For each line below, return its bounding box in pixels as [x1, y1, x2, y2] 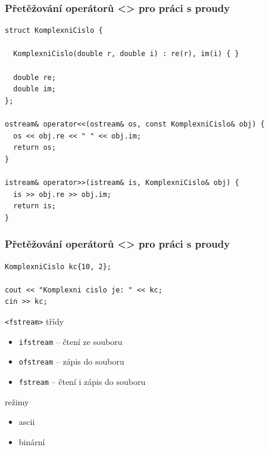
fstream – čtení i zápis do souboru [18, 375, 146, 387]
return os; [13, 143, 56, 152]
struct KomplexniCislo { [5, 26, 103, 35]
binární [18, 435, 45, 448]
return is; [13, 202, 56, 211]
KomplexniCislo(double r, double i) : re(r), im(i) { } [13, 50, 239, 58]
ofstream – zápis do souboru [18, 355, 124, 368]
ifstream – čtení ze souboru [18, 335, 123, 347]
